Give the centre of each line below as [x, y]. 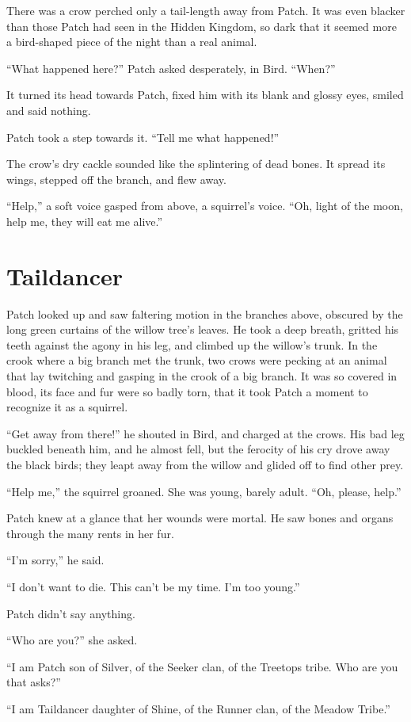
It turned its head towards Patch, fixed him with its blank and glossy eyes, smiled [205, 95]
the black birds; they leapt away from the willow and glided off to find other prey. [205, 464]
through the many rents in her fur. [90, 533]
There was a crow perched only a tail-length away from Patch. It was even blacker [206, 10]
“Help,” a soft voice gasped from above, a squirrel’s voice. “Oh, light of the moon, [205, 206]
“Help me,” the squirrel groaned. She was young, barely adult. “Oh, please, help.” [204, 491]
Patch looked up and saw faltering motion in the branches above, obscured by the [205, 313]
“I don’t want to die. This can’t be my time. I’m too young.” [153, 586]
